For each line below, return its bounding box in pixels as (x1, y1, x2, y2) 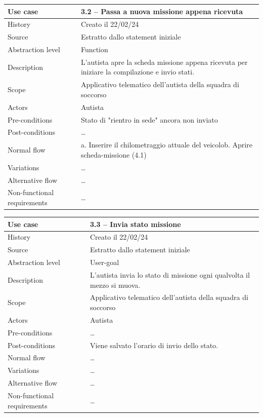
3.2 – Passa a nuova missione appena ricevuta (80, 6, 243, 16)
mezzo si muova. (90, 279, 141, 290)
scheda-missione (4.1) (80, 149, 147, 160)
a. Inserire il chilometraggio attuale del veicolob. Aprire (80, 139, 252, 150)
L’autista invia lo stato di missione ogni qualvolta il (90, 269, 250, 280)
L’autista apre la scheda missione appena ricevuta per (80, 56, 248, 67)
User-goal (90, 257, 119, 268)
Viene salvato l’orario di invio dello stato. (90, 339, 218, 350)
